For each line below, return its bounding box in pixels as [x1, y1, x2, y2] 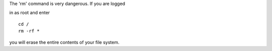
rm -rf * [18, 28, 40, 34]
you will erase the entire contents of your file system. [9, 39, 119, 45]
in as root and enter [9, 10, 50, 16]
